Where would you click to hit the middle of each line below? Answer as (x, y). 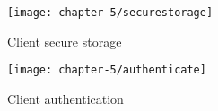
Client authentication (65, 98)
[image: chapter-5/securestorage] (110, 13)
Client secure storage (65, 41)
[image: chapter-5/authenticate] (107, 70)
